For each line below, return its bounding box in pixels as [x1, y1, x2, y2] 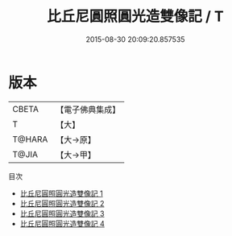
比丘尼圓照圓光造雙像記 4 [19, 218, 105, 228]
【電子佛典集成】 [56, 104, 121, 115]
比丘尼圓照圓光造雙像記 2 [19, 198, 105, 208]
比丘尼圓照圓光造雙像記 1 [19, 188, 103, 198]
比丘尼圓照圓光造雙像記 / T [47, 7, 224, 26]
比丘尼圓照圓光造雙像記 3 [19, 209, 105, 218]
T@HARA [12, 134, 48, 145]
